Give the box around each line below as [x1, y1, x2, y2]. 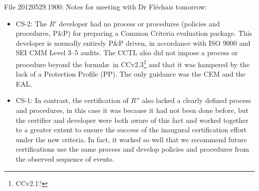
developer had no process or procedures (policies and [59, 18, 220, 28]
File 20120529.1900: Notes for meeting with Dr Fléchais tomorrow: [4, 1, 207, 11]
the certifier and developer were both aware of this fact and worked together [15, 114, 249, 125]
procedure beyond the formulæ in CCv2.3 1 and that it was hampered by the [15, 57, 250, 69]
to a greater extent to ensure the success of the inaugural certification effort [15, 124, 247, 135]
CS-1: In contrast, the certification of [15, 95, 129, 105]
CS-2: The [15, 18, 47, 28]
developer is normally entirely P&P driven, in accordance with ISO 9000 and [15, 37, 251, 48]
